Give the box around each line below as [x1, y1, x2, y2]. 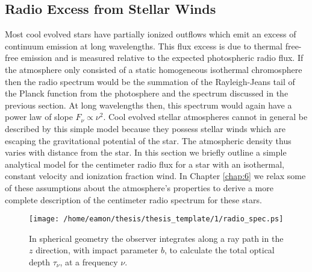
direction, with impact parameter [36, 244, 158, 256]
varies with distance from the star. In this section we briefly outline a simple [5, 146, 287, 159]
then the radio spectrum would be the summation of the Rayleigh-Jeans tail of [5, 75, 295, 87]
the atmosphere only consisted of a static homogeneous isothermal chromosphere [5, 63, 302, 75]
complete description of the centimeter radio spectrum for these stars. [5, 193, 262, 206]
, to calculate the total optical [164, 244, 275, 256]
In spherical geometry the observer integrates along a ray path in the [29, 232, 284, 244]
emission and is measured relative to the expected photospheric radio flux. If [20, 51, 304, 64]
